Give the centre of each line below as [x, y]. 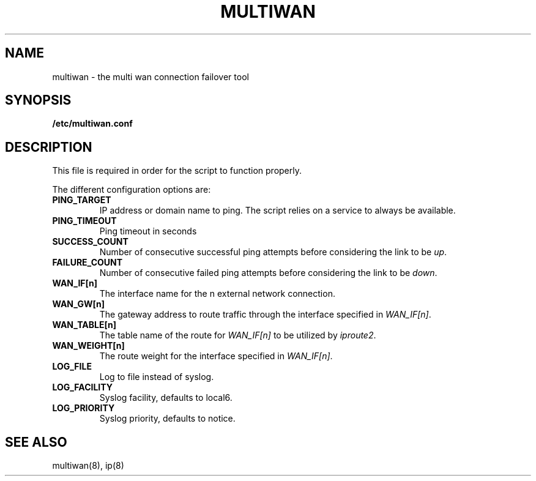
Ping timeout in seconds [148, 231]
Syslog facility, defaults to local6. [166, 398]
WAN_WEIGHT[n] [88, 346]
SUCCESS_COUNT [90, 242]
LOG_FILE [72, 367]
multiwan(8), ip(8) [88, 466]
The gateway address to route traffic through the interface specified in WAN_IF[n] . [265, 315]
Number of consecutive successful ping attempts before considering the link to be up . [273, 252]
